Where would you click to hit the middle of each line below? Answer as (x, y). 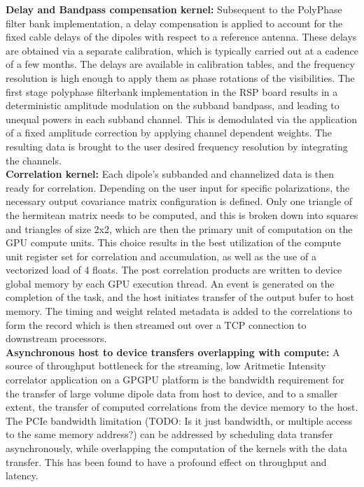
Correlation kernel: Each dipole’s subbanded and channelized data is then (170, 174)
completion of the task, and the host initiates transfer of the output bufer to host (180, 297)
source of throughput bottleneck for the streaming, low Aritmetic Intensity (166, 366)
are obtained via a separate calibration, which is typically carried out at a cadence (182, 50)
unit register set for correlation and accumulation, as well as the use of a (161, 256)
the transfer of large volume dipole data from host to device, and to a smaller (172, 393)
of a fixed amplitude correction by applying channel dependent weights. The (169, 133)
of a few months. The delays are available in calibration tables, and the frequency (180, 64)
